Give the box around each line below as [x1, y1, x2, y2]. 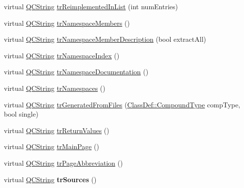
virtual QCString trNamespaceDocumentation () [4, 67, 149, 77]
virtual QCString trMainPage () [4, 141, 100, 152]
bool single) [4, 109, 38, 119]
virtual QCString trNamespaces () [4, 83, 105, 93]
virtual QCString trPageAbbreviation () [4, 157, 123, 168]
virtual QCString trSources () [4, 174, 97, 184]
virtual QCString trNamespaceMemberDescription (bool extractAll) [4, 34, 206, 44]
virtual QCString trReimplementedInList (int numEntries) [4, 1, 178, 11]
